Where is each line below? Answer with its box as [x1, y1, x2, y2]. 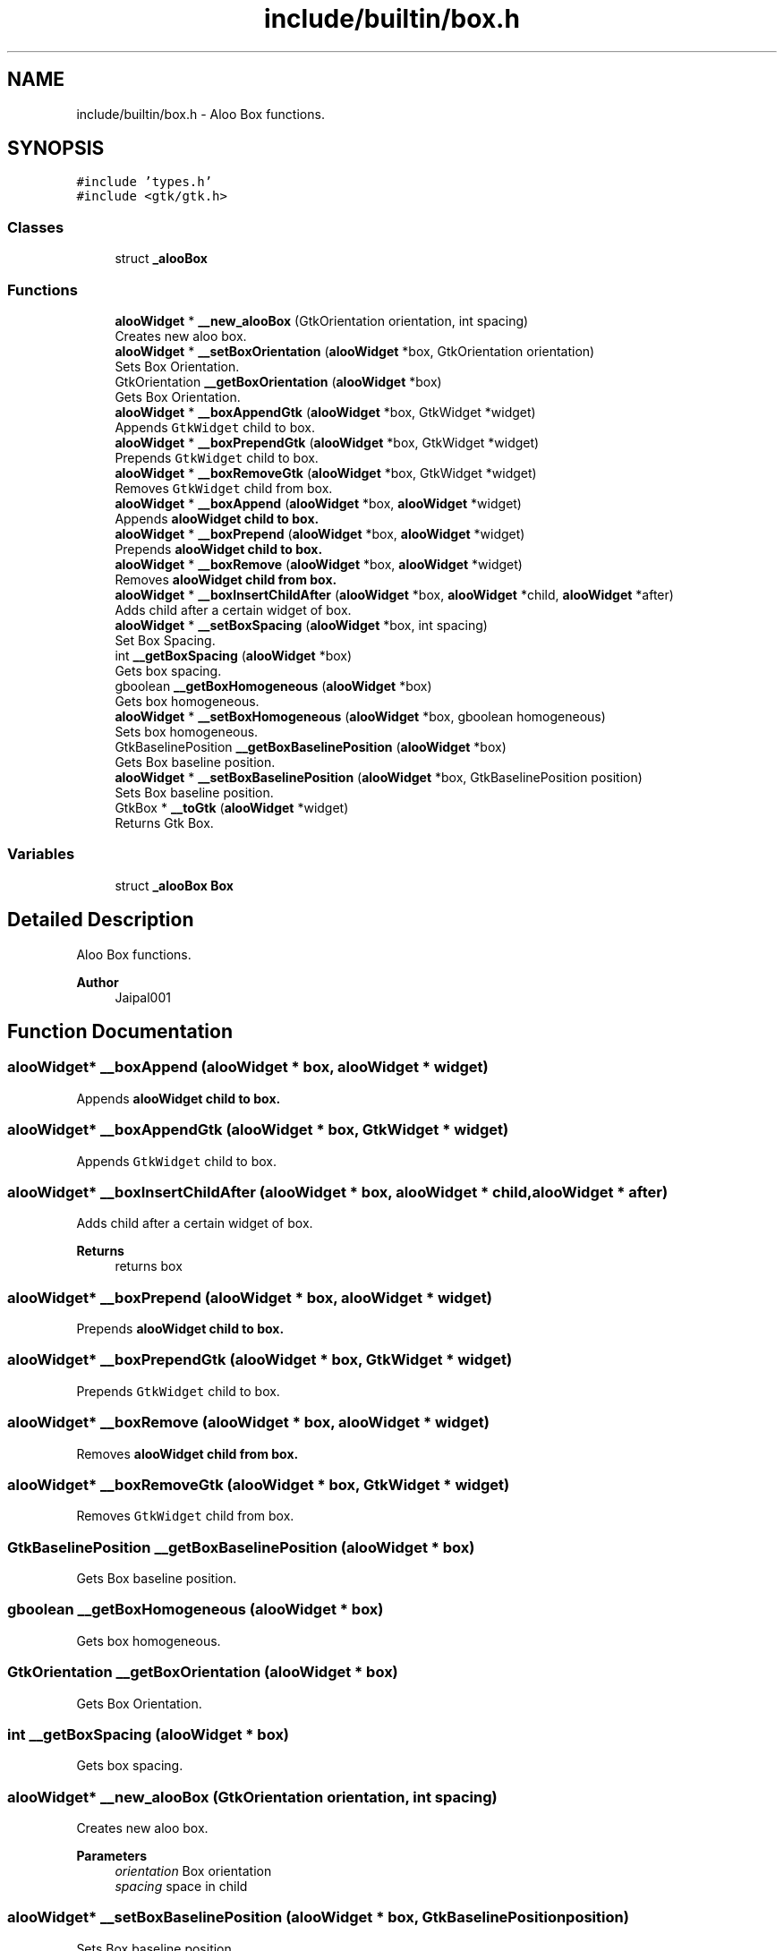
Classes [7, 217, 64, 236]
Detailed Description [7, 908, 194, 932]
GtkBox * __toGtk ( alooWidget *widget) [115, 799, 349, 815]
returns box [115, 1258, 183, 1274]
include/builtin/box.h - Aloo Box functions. [76, 106, 325, 122]
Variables [7, 845, 75, 864]
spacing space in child [115, 1879, 248, 1894]
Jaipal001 [115, 989, 171, 1005]
